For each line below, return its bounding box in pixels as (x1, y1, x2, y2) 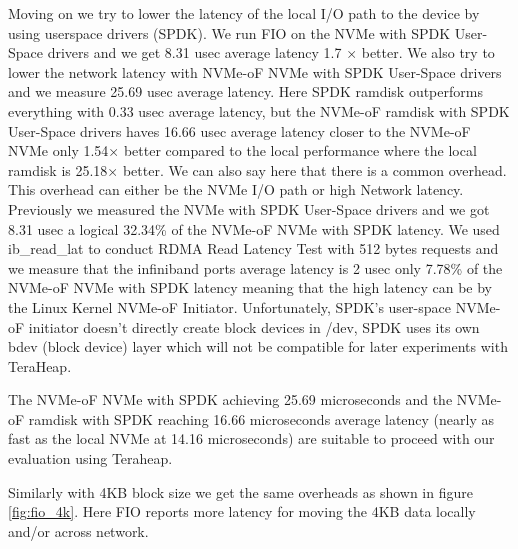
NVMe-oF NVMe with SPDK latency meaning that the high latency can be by (8, 277, 492, 298)
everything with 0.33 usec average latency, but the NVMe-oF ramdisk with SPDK (8, 100, 510, 121)
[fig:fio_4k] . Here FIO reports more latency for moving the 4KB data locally (8, 501, 476, 522)
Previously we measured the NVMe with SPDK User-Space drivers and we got (8, 198, 490, 219)
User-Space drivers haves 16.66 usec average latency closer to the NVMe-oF (8, 120, 471, 141)
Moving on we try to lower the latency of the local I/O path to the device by (8, 3, 480, 23)
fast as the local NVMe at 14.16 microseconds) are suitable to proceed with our (8, 428, 495, 449)
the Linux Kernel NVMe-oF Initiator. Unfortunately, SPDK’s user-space (8, 296, 451, 317)
